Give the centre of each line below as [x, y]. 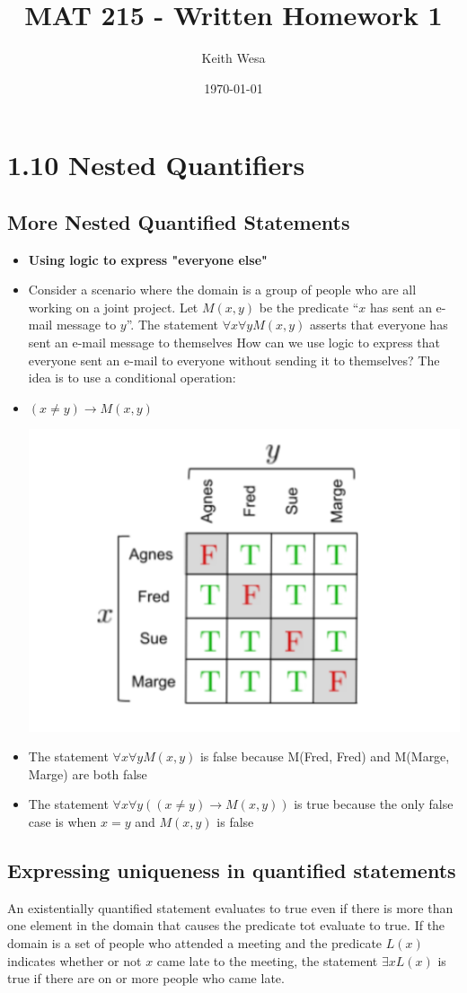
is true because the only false [374, 804]
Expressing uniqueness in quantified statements [232, 870]
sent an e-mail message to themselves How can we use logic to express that [234, 343]
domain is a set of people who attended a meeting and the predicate [195, 943]
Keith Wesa [233, 58]
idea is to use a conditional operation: [132, 378]
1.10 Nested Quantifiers [156, 165]
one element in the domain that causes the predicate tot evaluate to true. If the [226, 925]
